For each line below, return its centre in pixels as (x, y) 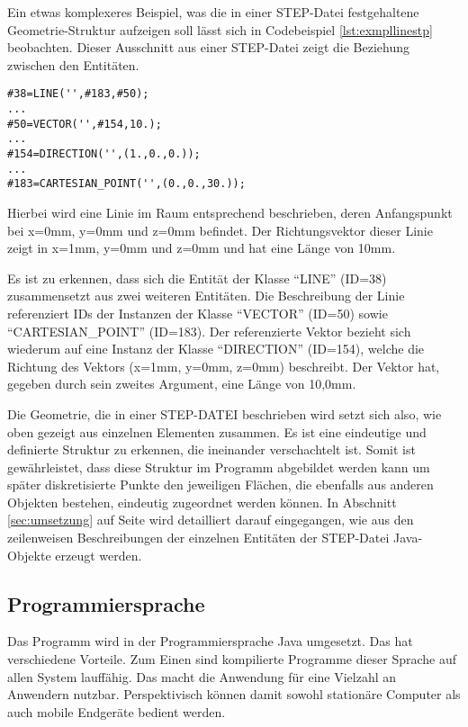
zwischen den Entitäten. (73, 64)
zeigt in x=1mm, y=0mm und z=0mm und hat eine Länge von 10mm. (202, 248)
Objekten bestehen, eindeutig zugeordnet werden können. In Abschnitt (202, 502)
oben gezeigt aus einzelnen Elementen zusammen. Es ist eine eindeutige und (217, 431)
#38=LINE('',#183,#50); (78, 94)
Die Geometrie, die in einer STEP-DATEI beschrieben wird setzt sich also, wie (225, 413)
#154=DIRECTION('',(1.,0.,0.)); (104, 154)
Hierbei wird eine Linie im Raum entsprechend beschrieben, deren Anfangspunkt (230, 212)
